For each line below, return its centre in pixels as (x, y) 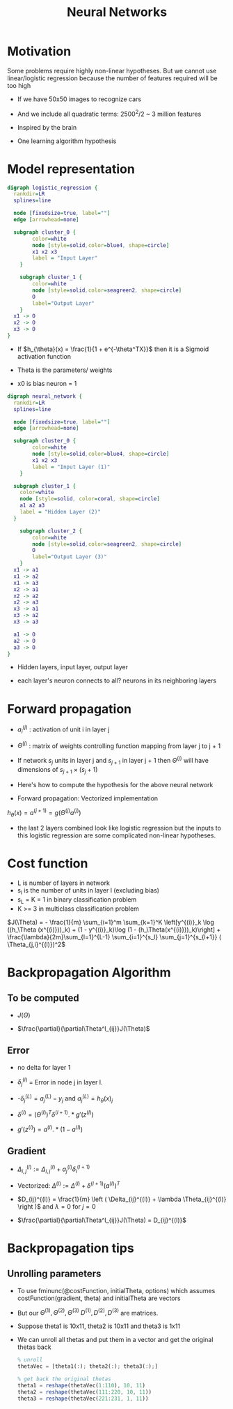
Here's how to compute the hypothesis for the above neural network (115, 784)
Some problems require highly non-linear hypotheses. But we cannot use (112, 70)
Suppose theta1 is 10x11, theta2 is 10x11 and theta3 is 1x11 (99, 1326)
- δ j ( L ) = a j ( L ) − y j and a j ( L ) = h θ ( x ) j (65, 1098)
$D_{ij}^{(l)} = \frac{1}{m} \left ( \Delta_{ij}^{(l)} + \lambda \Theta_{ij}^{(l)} (122, 1199)
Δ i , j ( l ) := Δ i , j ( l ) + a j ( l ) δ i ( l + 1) (54, 1169)
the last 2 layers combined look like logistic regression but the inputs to (119, 828)
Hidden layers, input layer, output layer (73, 667)
